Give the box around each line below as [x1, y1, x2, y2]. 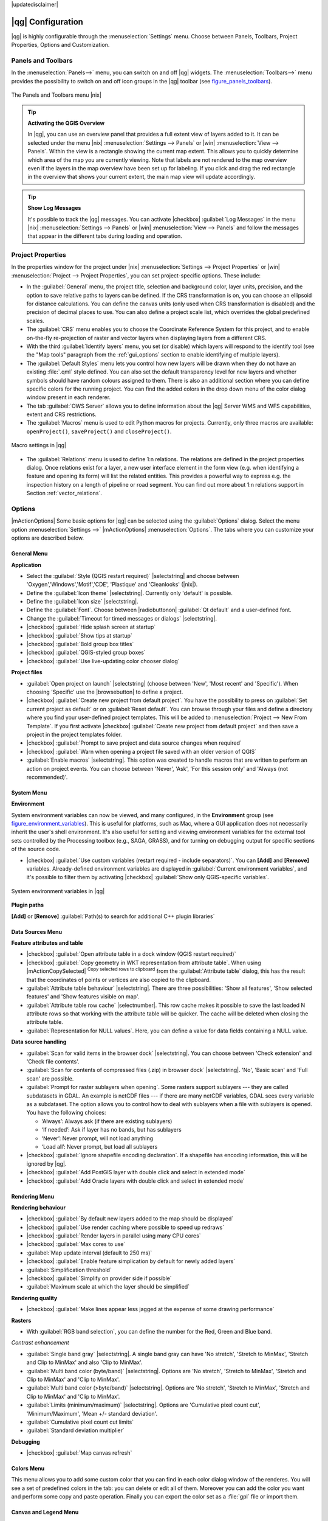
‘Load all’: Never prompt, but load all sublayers [41, 1143, 158, 1150]
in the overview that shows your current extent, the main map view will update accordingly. [27, 173, 255, 181]
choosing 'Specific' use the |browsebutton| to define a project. [26, 688, 183, 695]
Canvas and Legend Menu [11, 1509, 79, 1516]
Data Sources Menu [11, 928, 63, 935]
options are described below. [11, 534, 84, 541]
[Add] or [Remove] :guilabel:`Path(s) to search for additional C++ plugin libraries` [11, 913, 215, 920]
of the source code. [11, 846, 61, 853]
